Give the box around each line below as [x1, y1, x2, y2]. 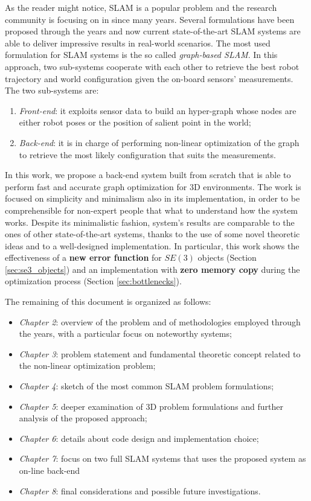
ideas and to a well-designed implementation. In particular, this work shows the [5, 239, 300, 252]
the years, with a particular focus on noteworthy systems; [19, 327, 232, 340]
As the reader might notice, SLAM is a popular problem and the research [5, 1, 277, 13]
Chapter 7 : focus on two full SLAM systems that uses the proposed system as [19, 452, 306, 465]
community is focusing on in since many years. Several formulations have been [5, 13, 295, 25]
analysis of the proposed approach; [19, 412, 147, 424]
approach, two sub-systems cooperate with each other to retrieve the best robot [5, 60, 300, 72]
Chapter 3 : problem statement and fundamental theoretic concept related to [19, 347, 301, 360]
